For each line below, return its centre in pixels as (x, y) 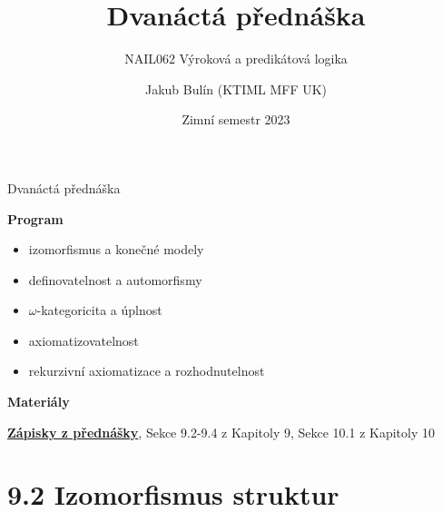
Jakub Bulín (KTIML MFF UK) (236, 89)
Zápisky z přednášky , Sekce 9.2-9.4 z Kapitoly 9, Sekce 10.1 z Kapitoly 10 (221, 432)
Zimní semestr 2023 (236, 119)
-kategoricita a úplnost (99, 310)
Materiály (39, 402)
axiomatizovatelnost (83, 340)
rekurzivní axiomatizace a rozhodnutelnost (147, 371)
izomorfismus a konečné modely (116, 249)
